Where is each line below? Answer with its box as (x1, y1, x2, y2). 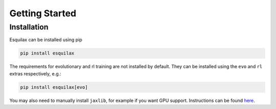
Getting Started (9, 8, 77, 19)
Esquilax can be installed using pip (9, 37, 83, 43)
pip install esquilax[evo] (20, 84, 88, 90)
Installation (9, 22, 49, 32)
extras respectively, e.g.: (9, 70, 61, 76)
